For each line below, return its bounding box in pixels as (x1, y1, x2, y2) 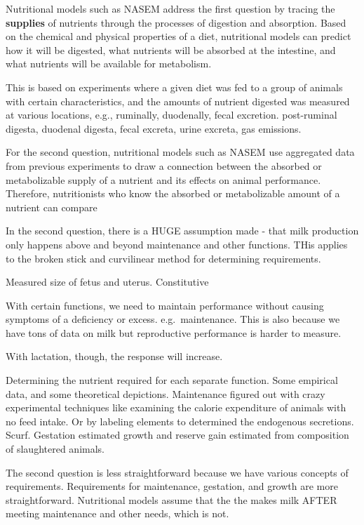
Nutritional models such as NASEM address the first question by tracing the (6, 1, 335, 15)
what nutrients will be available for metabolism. (6, 56, 212, 71)
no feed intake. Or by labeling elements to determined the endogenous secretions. (6, 413, 354, 428)
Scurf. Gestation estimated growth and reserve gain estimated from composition (6, 427, 349, 442)
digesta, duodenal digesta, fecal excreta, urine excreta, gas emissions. (6, 121, 302, 135)
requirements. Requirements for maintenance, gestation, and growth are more (6, 479, 338, 493)
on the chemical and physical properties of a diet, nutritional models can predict (6, 29, 351, 44)
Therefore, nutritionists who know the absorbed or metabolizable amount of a (6, 186, 340, 201)
